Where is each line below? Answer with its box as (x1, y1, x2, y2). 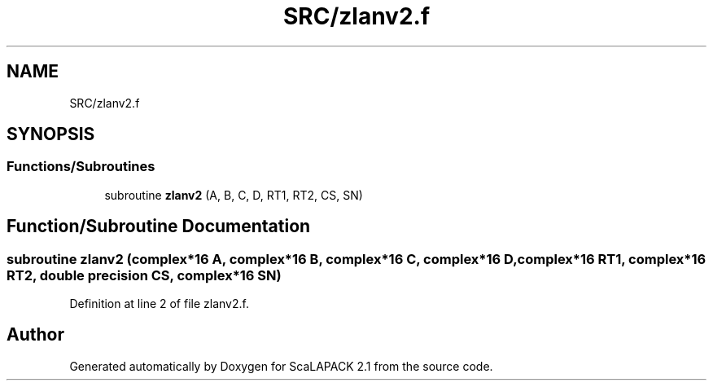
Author (7, 324, 64, 345)
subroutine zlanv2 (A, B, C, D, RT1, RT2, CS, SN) (104, 187, 363, 202)
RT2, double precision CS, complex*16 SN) (7, 266, 282, 284)
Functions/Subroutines (7, 158, 155, 175)
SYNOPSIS (7, 124, 95, 145)
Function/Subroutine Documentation (7, 216, 311, 237)
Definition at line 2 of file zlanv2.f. (69, 297, 249, 311)
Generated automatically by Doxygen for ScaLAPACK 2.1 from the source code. (69, 358, 493, 373)
